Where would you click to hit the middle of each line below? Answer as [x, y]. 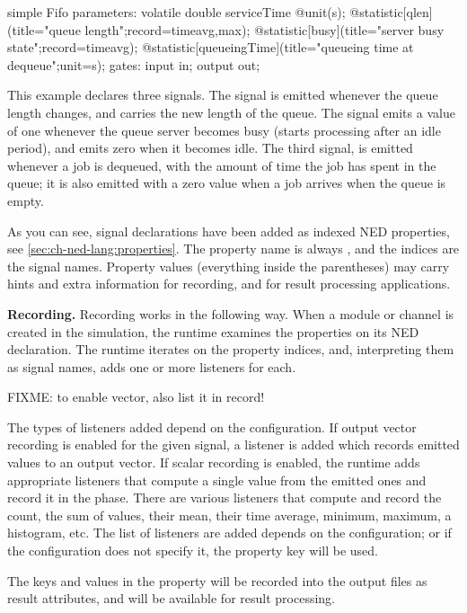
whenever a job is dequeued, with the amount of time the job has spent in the [222, 165]
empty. [26, 200]
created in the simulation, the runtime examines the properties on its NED [213, 331]
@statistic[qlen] [391, 12]
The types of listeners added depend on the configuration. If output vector [212, 426]
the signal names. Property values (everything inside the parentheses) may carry [229, 266]
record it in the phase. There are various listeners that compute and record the [225, 498]
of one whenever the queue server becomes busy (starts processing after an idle [224, 130]
